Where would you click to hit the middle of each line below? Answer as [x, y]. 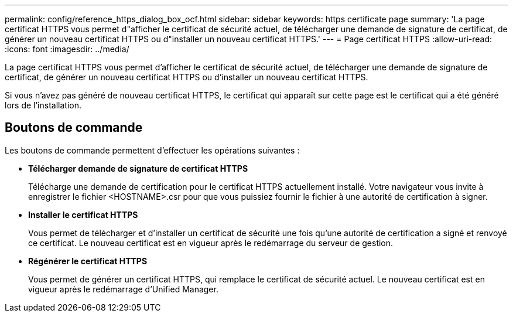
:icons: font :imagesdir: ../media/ [67, 49]
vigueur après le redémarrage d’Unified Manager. [123, 289]
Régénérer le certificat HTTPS [88, 261]
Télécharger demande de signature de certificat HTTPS [138, 168]
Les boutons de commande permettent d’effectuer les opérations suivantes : [152, 150]
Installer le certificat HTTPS [83, 214]
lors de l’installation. [43, 105]
